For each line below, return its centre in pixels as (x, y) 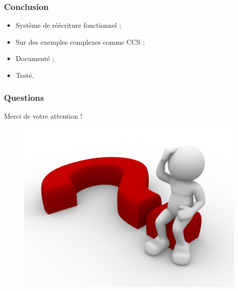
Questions (24, 97)
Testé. (25, 75)
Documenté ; (35, 58)
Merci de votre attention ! (43, 115)
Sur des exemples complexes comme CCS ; (80, 41)
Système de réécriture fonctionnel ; (68, 25)
